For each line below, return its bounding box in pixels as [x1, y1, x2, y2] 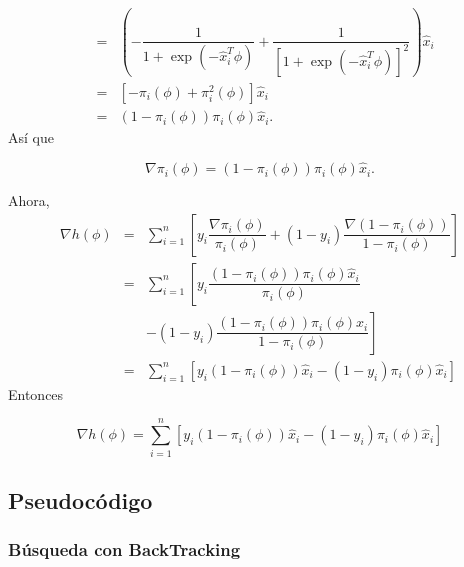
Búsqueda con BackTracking [8, 537, 241, 562]
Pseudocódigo [8, 484, 153, 515]
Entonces [8, 383, 64, 404]
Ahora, [8, 190, 50, 211]
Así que [8, 127, 54, 148]
